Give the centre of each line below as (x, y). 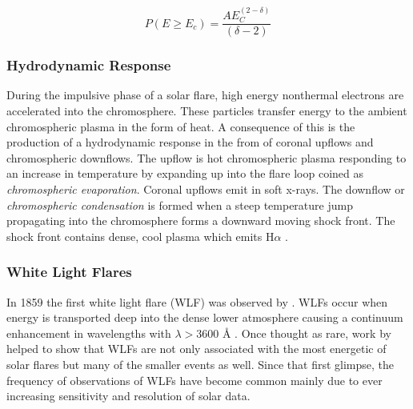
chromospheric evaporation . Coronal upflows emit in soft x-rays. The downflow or (206, 189)
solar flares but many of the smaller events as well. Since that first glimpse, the (200, 365)
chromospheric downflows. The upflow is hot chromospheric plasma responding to (206, 157)
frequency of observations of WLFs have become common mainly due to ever (194, 380)
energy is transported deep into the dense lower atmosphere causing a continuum (205, 317)
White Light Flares (69, 272)
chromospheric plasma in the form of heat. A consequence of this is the (181, 126)
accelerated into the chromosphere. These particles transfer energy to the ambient (207, 111)
